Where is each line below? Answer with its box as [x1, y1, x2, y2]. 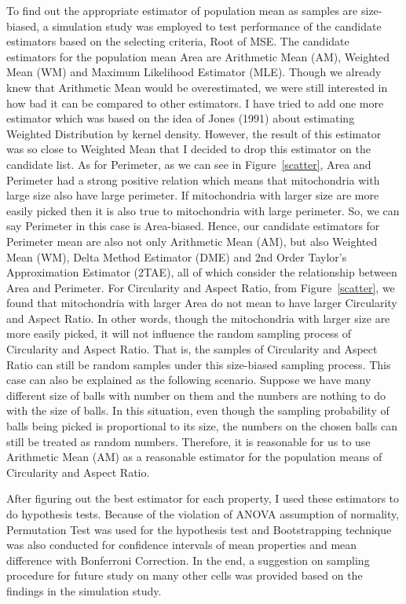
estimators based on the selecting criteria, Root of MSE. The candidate [6, 33, 349, 49]
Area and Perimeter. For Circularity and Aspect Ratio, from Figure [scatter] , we [6, 279, 395, 295]
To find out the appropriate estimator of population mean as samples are [6, 2, 358, 18]
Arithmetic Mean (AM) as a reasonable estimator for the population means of [6, 448, 382, 465]
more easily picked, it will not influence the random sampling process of [6, 325, 352, 342]
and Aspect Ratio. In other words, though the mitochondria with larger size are [6, 309, 390, 326]
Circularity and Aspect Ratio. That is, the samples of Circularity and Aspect [6, 341, 378, 357]
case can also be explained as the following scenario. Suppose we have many [6, 372, 371, 388]
